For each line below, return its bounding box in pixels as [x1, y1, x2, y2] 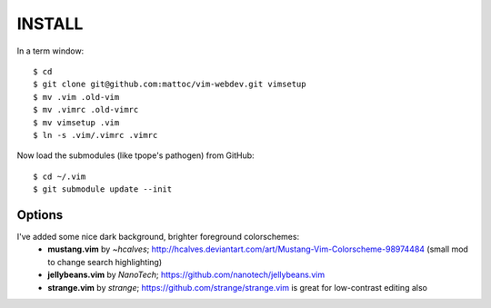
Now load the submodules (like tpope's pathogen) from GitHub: [16, 150, 255, 161]
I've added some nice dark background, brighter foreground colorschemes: [16, 231, 300, 242]
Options [16, 207, 64, 223]
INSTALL [16, 14, 84, 34]
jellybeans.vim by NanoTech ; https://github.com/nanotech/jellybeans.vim [47, 269, 326, 281]
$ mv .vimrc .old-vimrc [33, 104, 139, 115]
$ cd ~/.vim [33, 171, 86, 182]
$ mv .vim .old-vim [33, 92, 120, 102]
